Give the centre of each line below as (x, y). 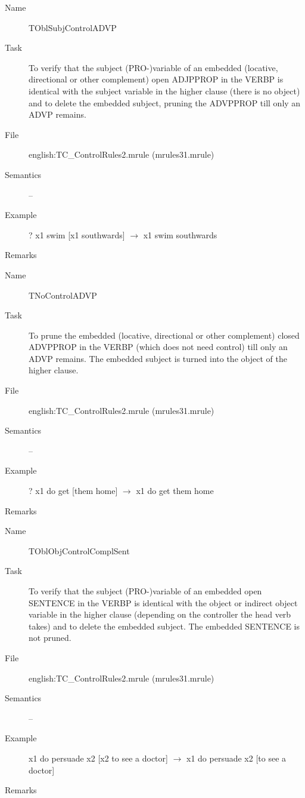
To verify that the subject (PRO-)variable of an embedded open (145, 591)
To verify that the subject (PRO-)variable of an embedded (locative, (153, 67)
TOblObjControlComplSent (79, 550)
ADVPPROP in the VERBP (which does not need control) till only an (158, 347)
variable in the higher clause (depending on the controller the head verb (160, 614)
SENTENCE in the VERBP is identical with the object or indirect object (163, 602)
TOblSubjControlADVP (73, 27)
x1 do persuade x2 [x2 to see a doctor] (98, 758)
